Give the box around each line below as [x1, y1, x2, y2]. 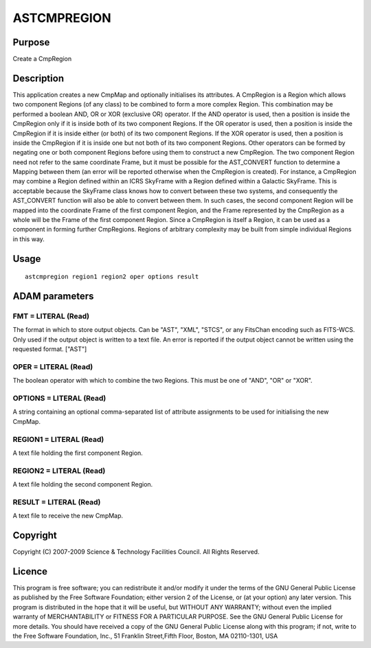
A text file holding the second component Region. [12, 480, 153, 489]
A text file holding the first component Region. [12, 449, 144, 457]
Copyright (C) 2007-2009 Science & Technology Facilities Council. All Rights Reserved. [12, 548, 260, 556]
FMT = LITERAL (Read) [12, 311, 89, 321]
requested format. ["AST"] [12, 345, 87, 353]
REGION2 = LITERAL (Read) [12, 466, 106, 476]
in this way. [12, 234, 45, 243]
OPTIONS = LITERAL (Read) [12, 394, 106, 403]
